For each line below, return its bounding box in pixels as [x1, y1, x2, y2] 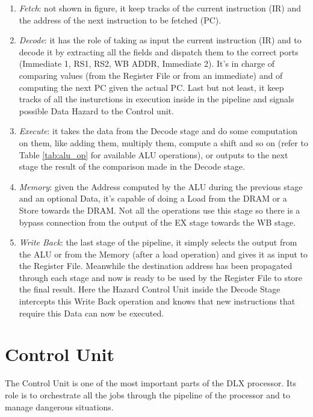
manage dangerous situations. [5, 400, 114, 413]
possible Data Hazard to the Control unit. [19, 104, 174, 117]
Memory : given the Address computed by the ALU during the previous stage [19, 180, 303, 193]
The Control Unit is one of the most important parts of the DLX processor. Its [5, 377, 297, 389]
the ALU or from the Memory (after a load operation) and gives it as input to [19, 247, 308, 260]
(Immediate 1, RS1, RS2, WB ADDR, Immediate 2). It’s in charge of [19, 57, 275, 70]
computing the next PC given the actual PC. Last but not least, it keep [19, 81, 284, 93]
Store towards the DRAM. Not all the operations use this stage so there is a [19, 203, 300, 216]
